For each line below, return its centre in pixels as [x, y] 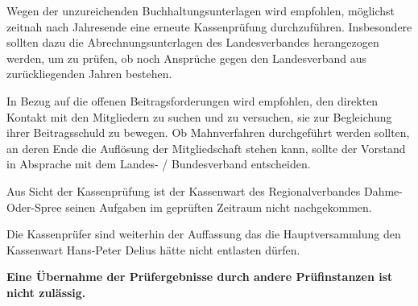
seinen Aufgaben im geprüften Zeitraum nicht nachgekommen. [219, 207]
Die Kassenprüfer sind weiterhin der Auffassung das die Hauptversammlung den [204, 234]
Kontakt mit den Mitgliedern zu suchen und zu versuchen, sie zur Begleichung [199, 116]
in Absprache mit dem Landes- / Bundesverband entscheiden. [159, 164]
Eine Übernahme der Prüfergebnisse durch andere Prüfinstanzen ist [200, 277]
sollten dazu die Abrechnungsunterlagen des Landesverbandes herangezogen [193, 42]
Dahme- [383, 190]
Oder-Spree [34, 207]
